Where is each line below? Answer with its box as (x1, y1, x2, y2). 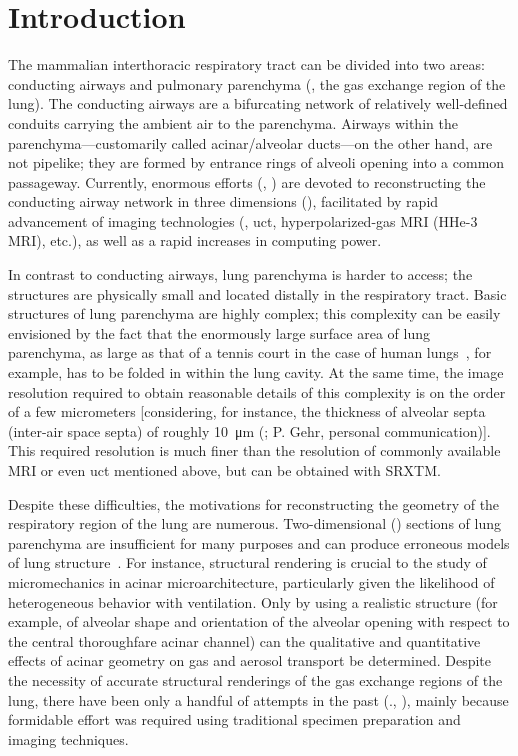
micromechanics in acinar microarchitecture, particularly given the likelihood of (8, 571, 495, 592)
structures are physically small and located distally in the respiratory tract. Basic (8, 283, 507, 304)
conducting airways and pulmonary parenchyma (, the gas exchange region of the (8, 73, 506, 94)
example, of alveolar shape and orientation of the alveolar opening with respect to (8, 611, 510, 632)
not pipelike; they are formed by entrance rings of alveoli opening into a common (8, 152, 505, 173)
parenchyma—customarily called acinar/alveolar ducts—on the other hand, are (8, 132, 493, 153)
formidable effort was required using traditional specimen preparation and (8, 709, 461, 730)
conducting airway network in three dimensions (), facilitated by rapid (8, 191, 439, 212)
